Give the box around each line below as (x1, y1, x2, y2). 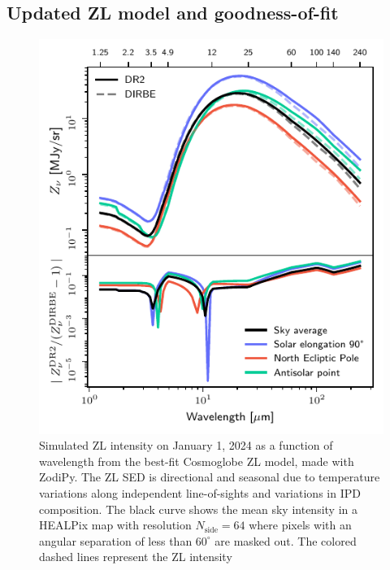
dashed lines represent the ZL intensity (39, 548, 232, 565)
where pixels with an (249, 516, 352, 533)
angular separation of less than (39, 532, 193, 549)
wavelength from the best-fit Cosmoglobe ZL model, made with (39, 452, 354, 469)
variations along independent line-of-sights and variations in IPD (39, 485, 361, 501)
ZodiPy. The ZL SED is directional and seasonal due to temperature (39, 468, 380, 485)
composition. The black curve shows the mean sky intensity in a (39, 500, 357, 517)
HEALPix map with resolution (39, 516, 192, 533)
